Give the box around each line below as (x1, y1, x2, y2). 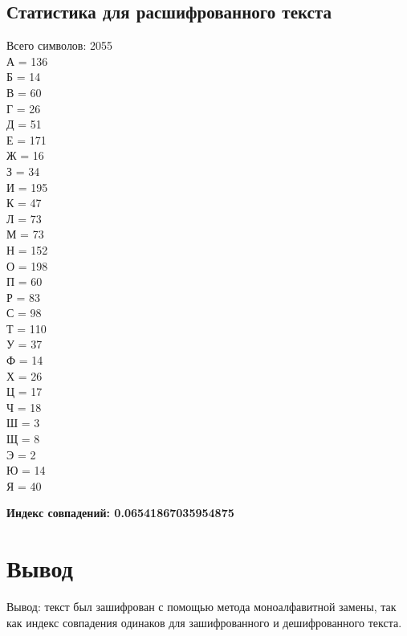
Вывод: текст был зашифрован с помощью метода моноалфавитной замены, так (6, 598, 397, 615)
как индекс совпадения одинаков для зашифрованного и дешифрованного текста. (6, 614, 402, 630)
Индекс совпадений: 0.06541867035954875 (6, 504, 234, 521)
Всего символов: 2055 (6, 37, 113, 54)
